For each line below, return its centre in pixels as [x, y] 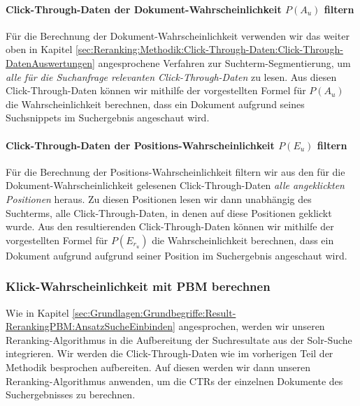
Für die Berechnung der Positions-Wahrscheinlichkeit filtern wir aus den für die [175, 171]
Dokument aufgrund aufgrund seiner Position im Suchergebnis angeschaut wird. [177, 255]
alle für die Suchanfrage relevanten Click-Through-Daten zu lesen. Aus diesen [171, 76]
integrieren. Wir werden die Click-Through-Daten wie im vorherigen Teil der [170, 353]
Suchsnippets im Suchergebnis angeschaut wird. [108, 118]
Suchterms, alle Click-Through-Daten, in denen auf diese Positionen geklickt [169, 212]
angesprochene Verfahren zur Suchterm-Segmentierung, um [224, 62]
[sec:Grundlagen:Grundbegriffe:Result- [154, 312]
